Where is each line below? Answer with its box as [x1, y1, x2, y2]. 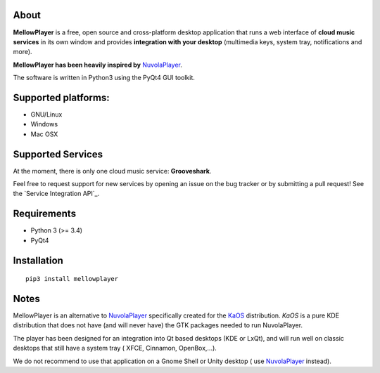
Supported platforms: [13, 91, 110, 103]
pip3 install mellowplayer [25, 275, 119, 283]
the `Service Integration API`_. [13, 190, 100, 198]
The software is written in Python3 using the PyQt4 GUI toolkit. [13, 74, 195, 82]
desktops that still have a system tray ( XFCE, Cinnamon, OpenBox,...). [13, 344, 217, 353]
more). [13, 48, 32, 56]
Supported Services [13, 148, 103, 160]
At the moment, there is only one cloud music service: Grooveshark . [13, 166, 212, 175]
